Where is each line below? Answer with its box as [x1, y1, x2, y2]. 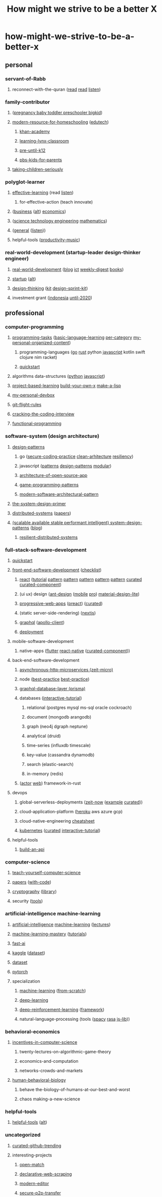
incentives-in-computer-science [12, 1039, 78, 1045]
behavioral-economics [5, 1028, 60, 1035]
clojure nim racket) [19, 354, 58, 360]
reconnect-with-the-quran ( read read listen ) [12, 86, 101, 92]
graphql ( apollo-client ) [19, 619, 65, 625]
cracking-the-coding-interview [12, 411, 75, 417]
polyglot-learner [5, 179, 45, 186]
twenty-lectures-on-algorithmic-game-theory [19, 1049, 111, 1054]
